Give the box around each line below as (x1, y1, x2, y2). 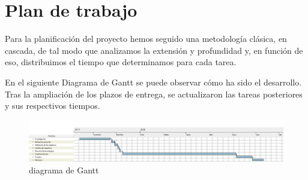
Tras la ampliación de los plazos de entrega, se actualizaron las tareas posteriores (5, 87, 303, 100)
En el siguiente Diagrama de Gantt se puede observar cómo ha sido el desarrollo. (5, 75, 302, 88)
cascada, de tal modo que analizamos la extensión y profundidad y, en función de (5, 44, 303, 56)
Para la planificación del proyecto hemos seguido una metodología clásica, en (5, 32, 287, 45)
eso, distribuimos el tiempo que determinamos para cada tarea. (5, 56, 237, 68)
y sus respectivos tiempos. (5, 99, 100, 112)
